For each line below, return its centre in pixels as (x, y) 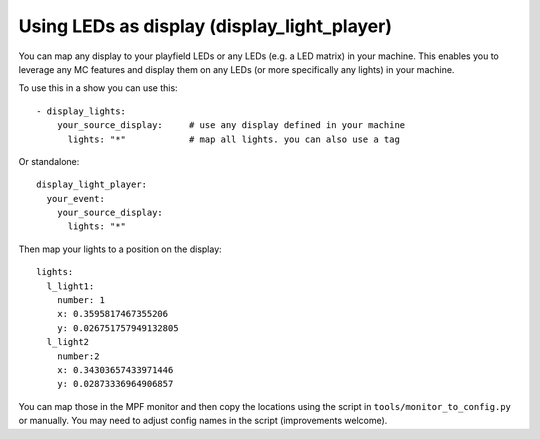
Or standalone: (49, 161)
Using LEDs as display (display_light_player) (205, 26)
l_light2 (68, 342)
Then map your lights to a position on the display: (120, 249)
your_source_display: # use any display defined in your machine (231, 125)
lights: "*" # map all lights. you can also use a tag (233, 139)
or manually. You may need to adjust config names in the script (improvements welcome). (203, 421)
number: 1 (80, 300)
